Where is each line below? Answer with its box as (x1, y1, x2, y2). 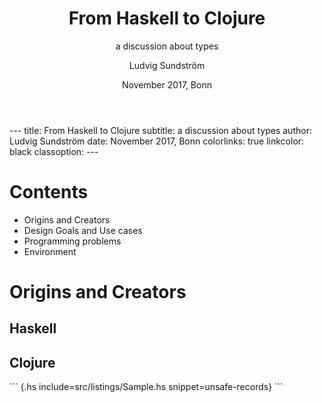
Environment (23, 245, 77, 257)
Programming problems (23, 235, 122, 247)
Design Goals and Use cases (23, 224, 143, 236)
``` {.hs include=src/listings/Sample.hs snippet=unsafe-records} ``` (9, 381, 284, 393)
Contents (9, 181, 89, 204)
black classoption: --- (9, 145, 99, 157)
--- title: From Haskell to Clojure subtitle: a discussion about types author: (9, 124, 312, 136)
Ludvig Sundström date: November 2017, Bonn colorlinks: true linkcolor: (9, 135, 305, 147)
